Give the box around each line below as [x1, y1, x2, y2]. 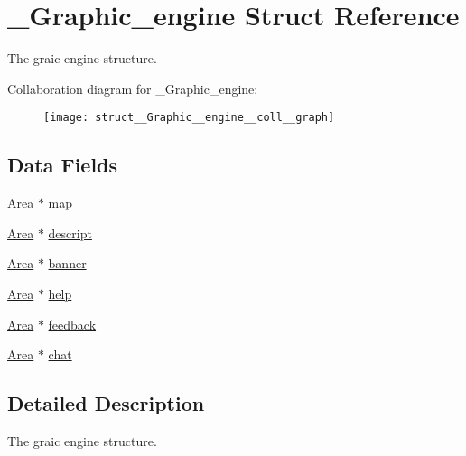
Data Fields [7, 151, 118, 179]
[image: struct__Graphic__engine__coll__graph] [43, 111, 335, 125]
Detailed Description [7, 389, 205, 417]
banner [48, 254, 87, 273]
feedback [48, 314, 97, 333]
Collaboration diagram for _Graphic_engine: [7, 79, 258, 98]
